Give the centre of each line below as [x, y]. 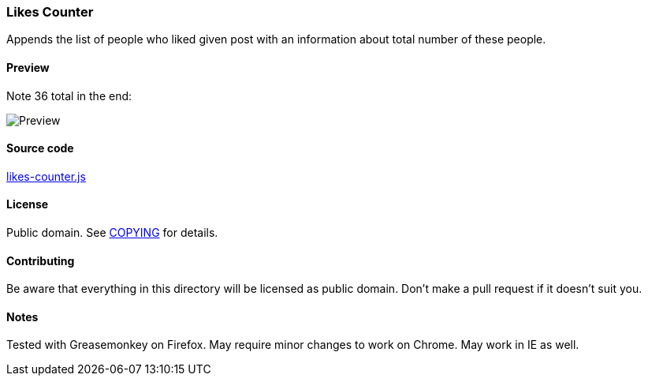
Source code [40, 148]
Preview [28, 67]
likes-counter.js [46, 176]
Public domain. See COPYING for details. [112, 233]
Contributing [41, 260]
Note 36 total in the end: [69, 95]
